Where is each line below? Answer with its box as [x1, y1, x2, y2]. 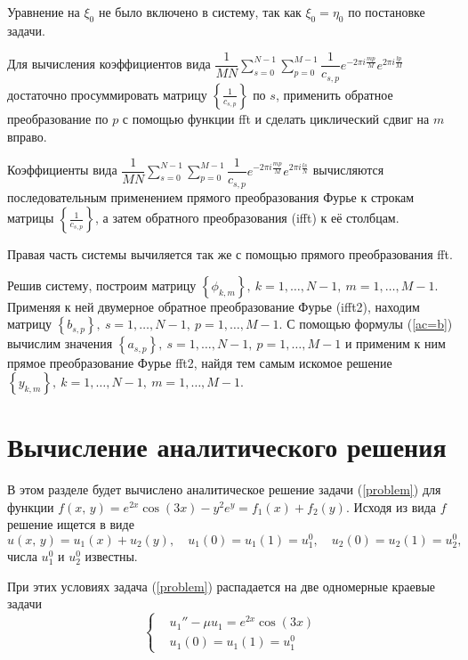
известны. [85, 547, 138, 566]
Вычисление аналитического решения [7, 428, 447, 465]
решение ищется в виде [7, 515, 134, 534]
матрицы [7, 208, 54, 227]
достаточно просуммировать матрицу [7, 85, 207, 103]
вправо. [7, 126, 47, 145]
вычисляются [312, 160, 384, 179]
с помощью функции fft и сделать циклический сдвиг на [122, 109, 430, 127]
